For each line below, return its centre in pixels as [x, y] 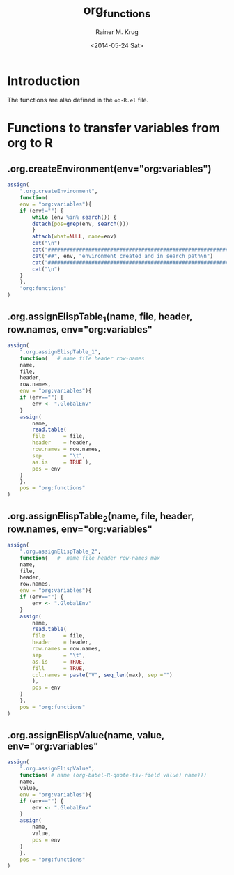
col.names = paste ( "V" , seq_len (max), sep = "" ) [102, 675]
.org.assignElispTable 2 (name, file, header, [101, 517]
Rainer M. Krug [117, 32]
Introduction [44, 81]
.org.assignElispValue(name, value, [86, 735]
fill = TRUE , [59, 668]
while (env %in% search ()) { [75, 217]
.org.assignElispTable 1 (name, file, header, [100, 318]
